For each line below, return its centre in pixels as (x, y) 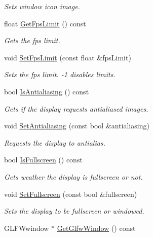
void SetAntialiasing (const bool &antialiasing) (77, 126)
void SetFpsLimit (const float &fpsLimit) (68, 57)
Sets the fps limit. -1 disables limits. (60, 74)
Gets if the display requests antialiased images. (76, 108)
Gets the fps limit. (32, 40)
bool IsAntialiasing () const (47, 91)
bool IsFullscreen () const (43, 160)
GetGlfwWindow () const (96, 228)
